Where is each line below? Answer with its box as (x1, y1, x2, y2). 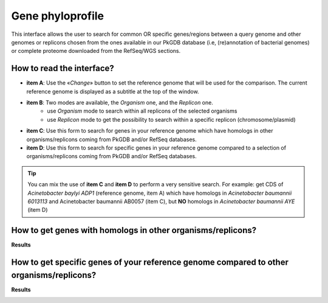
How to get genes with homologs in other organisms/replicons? (11, 225, 257, 235)
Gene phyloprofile (11, 9, 104, 23)
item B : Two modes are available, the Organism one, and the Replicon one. (26, 99, 214, 106)
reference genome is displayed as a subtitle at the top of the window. (26, 88, 200, 95)
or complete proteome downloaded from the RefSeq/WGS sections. (11, 47, 181, 55)
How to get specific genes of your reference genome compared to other (11, 257, 289, 268)
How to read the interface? (11, 63, 115, 74)
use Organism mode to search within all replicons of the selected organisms (47, 107, 237, 115)
